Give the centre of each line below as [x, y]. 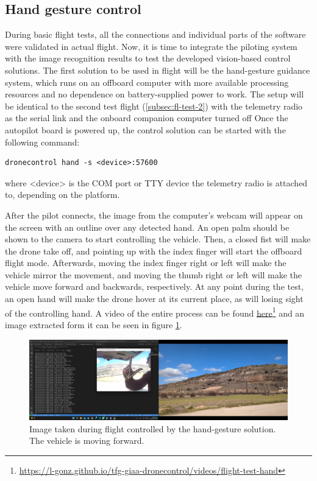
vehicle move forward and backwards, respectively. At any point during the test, [155, 286]
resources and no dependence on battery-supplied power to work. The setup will [155, 94]
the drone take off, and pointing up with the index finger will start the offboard [154, 251]
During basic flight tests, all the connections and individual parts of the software [155, 34]
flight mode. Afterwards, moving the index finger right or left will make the [146, 263]
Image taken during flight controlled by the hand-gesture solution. [153, 428]
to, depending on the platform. [62, 195]
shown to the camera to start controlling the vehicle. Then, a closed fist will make [158, 239]
